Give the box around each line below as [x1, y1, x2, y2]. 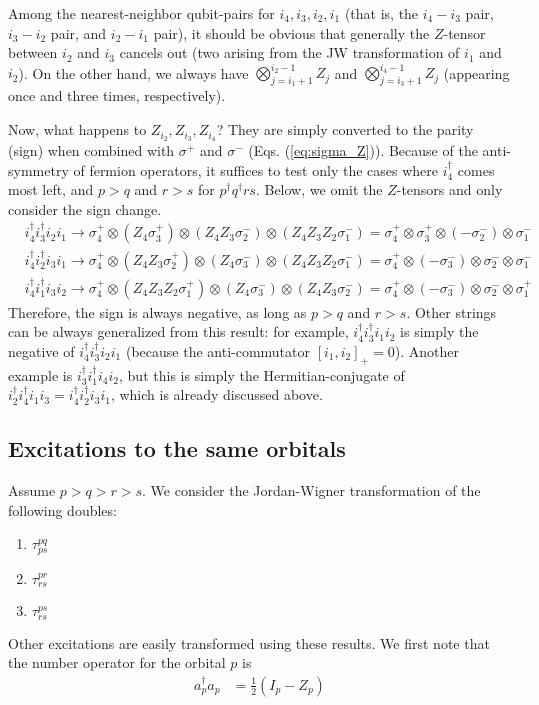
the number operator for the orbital [8, 652, 226, 673]
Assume [8, 480, 56, 501]
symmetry [8, 159, 69, 180]
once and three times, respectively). [8, 85, 226, 106]
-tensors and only [396, 179, 503, 200]
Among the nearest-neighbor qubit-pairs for [8, 3, 275, 23]
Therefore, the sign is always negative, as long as [8, 301, 307, 322]
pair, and [50, 22, 107, 43]
